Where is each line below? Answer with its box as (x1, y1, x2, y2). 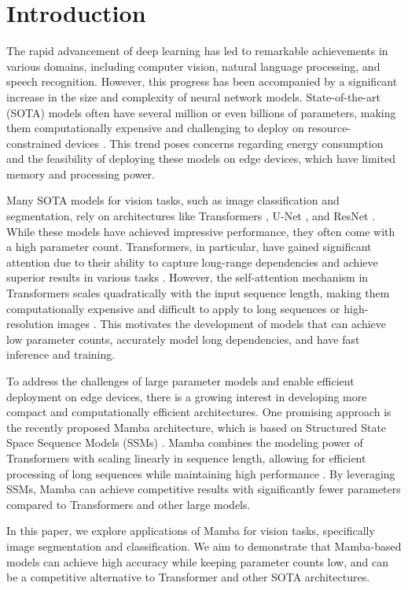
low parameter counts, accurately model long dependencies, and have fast (6, 330, 360, 347)
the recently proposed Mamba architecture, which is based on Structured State (6, 419, 387, 435)
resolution (6, 315, 54, 332)
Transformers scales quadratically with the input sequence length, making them (6, 285, 390, 301)
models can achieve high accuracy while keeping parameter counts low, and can (6, 553, 388, 570)
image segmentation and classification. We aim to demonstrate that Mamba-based (6, 537, 402, 554)
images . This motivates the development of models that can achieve (57, 315, 386, 332)
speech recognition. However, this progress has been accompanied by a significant (6, 73, 398, 90)
